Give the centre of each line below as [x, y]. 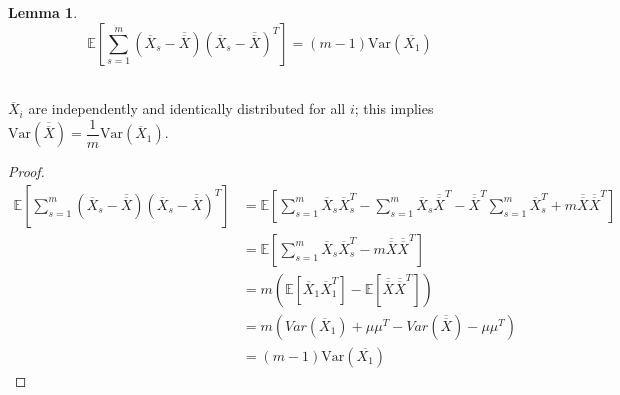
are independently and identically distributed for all [187, 108]
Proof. [26, 171]
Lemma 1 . [43, 12]
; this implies [394, 108]
